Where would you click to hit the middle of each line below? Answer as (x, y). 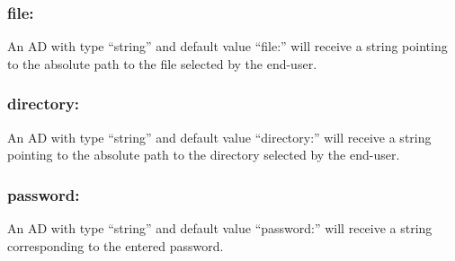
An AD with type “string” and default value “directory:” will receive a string (219, 137)
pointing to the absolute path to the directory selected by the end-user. (204, 155)
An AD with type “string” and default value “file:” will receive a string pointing (227, 46)
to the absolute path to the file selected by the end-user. (162, 63)
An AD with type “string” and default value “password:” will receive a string (220, 228)
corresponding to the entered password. (116, 245)
